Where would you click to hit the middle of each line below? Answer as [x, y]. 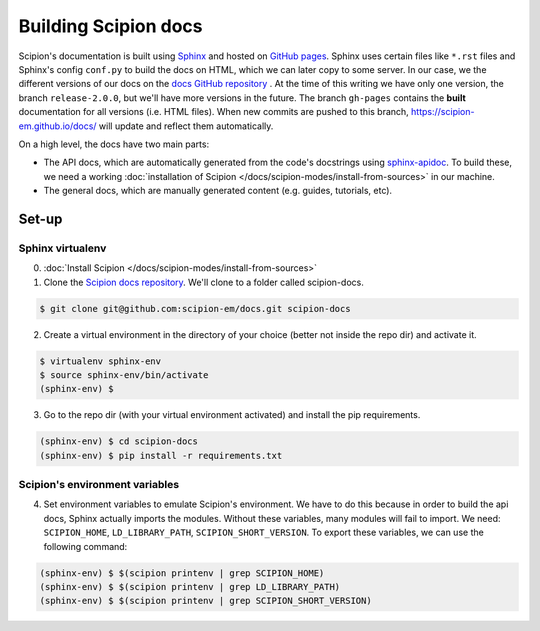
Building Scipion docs [110, 26]
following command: [85, 546]
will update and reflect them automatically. [186, 126]
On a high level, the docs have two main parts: [114, 144]
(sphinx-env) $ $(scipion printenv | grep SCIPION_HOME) [182, 573]
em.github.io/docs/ [57, 126]
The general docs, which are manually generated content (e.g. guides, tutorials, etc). [218, 191]
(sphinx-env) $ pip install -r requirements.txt [161, 455]
